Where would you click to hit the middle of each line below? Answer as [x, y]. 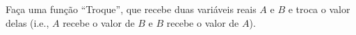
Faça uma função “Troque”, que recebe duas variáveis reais [131, 9]
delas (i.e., [27, 22]
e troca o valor [319, 9]
